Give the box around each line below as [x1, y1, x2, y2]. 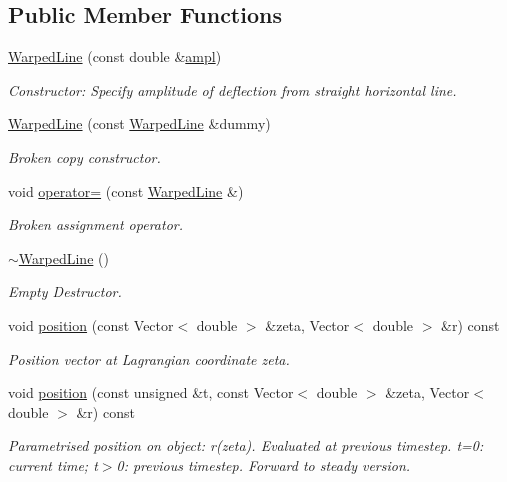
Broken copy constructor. [8, 146, 161, 167]
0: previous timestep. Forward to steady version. [116, 454, 411, 475]
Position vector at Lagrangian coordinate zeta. [8, 348, 290, 369]
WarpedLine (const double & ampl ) [8, 46, 222, 67]
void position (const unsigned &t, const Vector [8, 382, 294, 403]
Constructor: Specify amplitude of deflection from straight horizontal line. [8, 79, 457, 100]
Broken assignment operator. [8, 214, 183, 235]
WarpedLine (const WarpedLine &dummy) [8, 113, 271, 134]
